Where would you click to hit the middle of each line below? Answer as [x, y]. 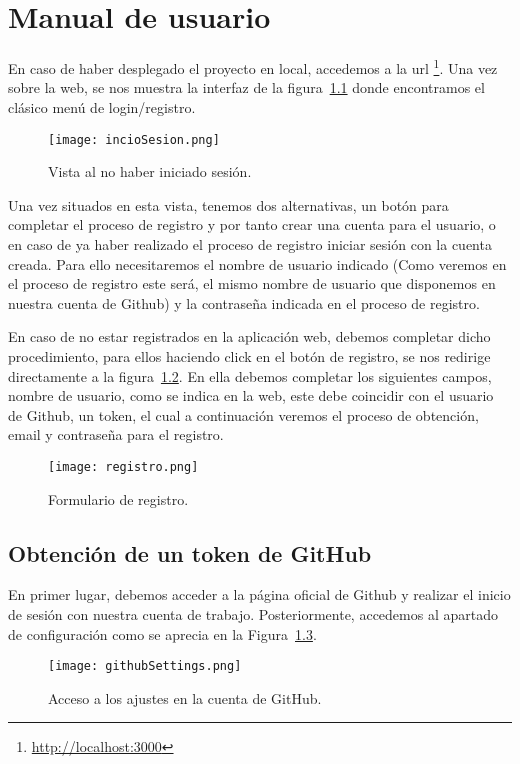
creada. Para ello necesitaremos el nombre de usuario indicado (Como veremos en [257, 263]
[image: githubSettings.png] [145, 666]
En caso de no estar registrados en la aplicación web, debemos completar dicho [249, 336]
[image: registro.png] [123, 466]
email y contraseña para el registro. [116, 434]
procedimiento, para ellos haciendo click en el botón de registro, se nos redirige [249, 355]
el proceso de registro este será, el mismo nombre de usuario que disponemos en [252, 283]
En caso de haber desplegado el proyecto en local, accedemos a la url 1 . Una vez [253, 66]
